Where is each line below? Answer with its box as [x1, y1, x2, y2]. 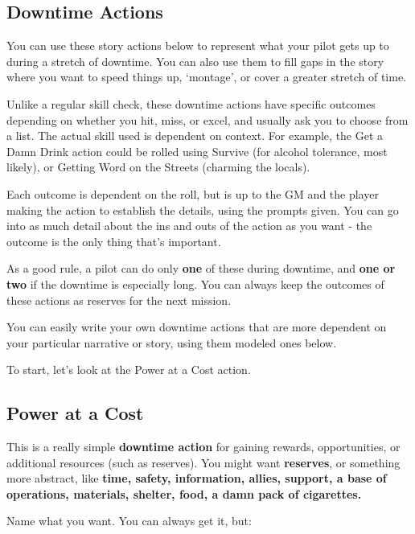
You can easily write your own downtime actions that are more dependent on [6, 318, 387, 335]
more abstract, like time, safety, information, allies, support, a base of [6, 470, 387, 487]
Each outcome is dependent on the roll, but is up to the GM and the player [6, 185, 379, 202]
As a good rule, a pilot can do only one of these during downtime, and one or [6, 260, 396, 277]
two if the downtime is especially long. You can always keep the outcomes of [6, 275, 384, 292]
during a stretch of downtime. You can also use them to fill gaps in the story [6, 52, 384, 69]
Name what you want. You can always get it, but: [6, 512, 252, 529]
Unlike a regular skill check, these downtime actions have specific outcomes [6, 95, 376, 112]
